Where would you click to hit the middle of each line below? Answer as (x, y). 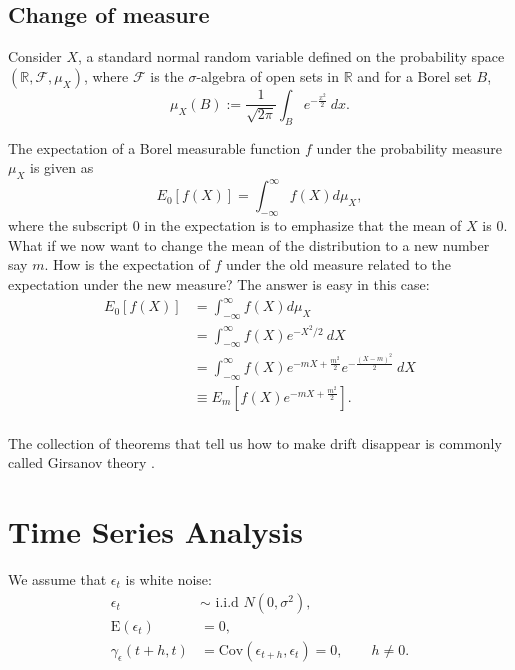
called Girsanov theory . (81, 462)
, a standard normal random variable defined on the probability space (291, 56)
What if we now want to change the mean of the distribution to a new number (249, 244)
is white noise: (168, 579)
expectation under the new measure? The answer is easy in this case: (219, 284)
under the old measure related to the (339, 264)
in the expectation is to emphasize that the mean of (303, 225)
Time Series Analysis (155, 531)
